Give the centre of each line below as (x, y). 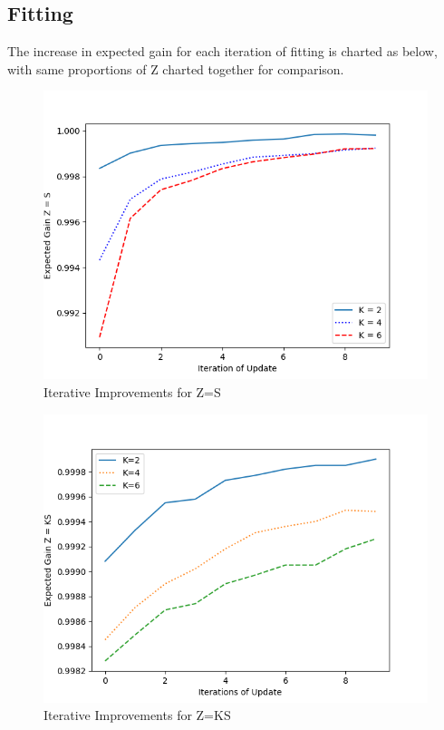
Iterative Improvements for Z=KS (137, 715)
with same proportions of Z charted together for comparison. (176, 68)
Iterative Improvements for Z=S (132, 391)
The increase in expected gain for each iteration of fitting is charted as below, (222, 51)
